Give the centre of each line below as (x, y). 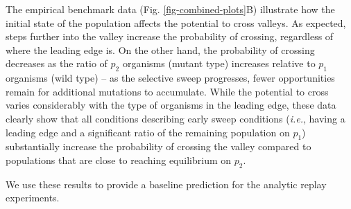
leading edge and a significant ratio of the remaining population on (148, 132)
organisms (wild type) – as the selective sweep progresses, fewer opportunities (170, 78)
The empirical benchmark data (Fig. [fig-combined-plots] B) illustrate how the (170, 9)
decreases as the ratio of (57, 63)
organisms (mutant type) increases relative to (219, 63)
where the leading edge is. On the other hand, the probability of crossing (160, 49)
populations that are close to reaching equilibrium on (119, 160)
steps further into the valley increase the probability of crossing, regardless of (170, 36)
